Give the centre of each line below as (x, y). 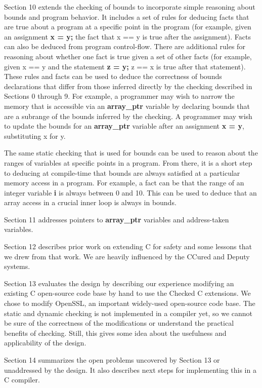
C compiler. (22, 380)
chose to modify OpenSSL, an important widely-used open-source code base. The (130, 303)
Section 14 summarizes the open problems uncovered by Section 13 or (112, 360)
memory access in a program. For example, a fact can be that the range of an (124, 183)
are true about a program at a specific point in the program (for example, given (128, 27)
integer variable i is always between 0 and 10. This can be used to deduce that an (130, 192)
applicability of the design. (45, 343)
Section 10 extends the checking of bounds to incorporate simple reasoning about (130, 7)
